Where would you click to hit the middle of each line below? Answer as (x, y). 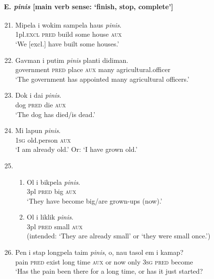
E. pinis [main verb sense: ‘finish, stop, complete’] (89, 6)
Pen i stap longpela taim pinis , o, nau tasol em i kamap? (99, 252)
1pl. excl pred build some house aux (68, 34)
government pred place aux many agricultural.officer (93, 69)
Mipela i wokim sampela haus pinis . (68, 24)
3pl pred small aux (55, 226)
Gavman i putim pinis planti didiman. (72, 60)
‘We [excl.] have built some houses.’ (67, 43)
